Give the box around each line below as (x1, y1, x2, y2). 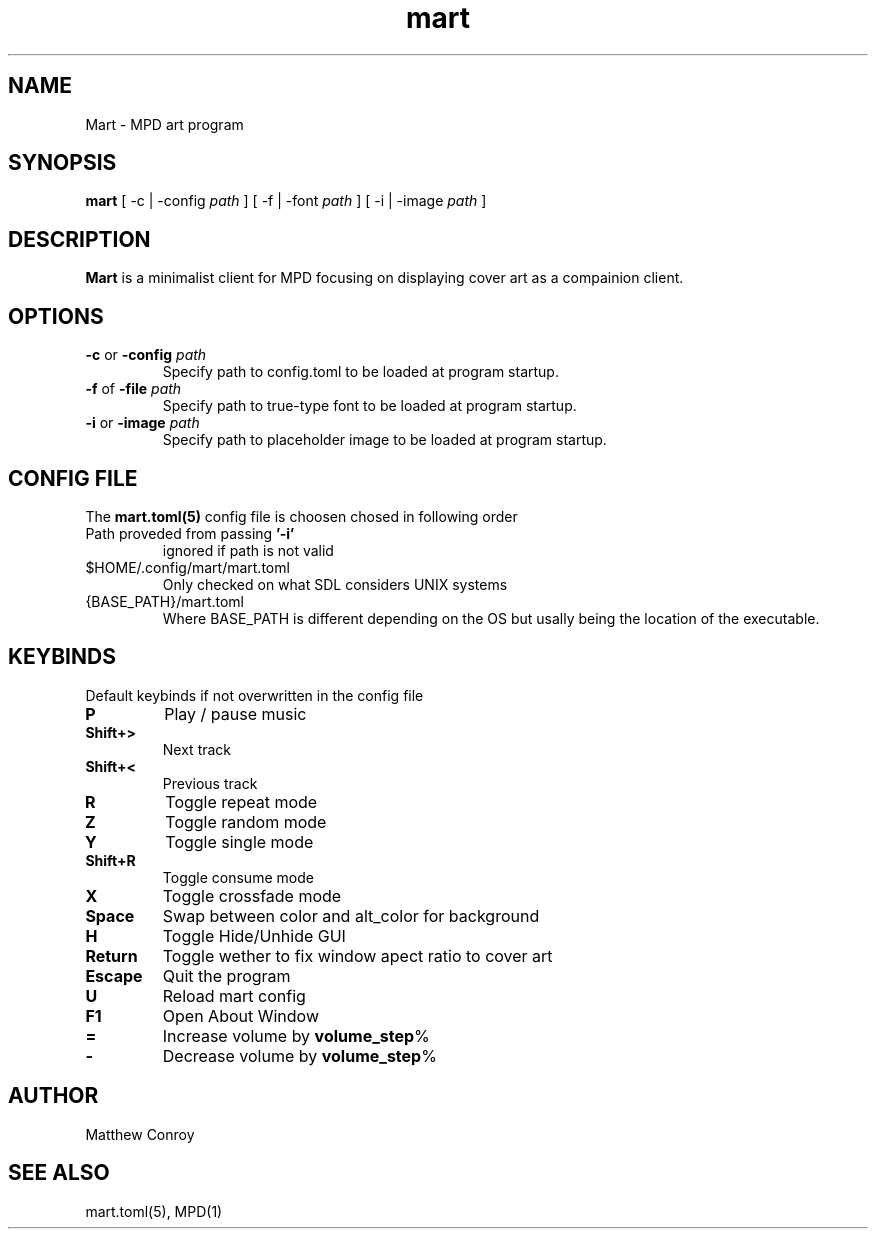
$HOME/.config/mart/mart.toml (85, 558, 290, 576)
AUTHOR (8, 1083, 99, 1109)
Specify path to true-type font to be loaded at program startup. (162, 397, 577, 415)
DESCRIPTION (8, 226, 151, 252)
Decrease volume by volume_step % (162, 1045, 437, 1066)
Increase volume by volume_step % (162, 1025, 430, 1046)
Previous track (162, 774, 258, 792)
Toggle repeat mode (165, 791, 318, 812)
